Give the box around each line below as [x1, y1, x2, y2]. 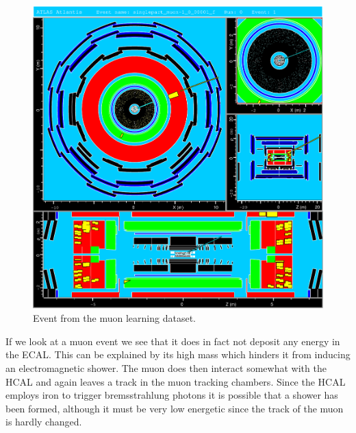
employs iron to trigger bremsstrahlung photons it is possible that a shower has [5, 388, 338, 402]
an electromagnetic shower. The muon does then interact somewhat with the [5, 361, 327, 375]
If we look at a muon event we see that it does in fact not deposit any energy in [5, 333, 340, 348]
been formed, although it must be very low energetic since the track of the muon [5, 401, 344, 415]
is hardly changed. [5, 414, 82, 429]
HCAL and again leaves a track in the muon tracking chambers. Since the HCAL [5, 374, 346, 388]
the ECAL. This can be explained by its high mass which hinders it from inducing [5, 347, 351, 362]
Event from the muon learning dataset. [33, 311, 196, 325]
